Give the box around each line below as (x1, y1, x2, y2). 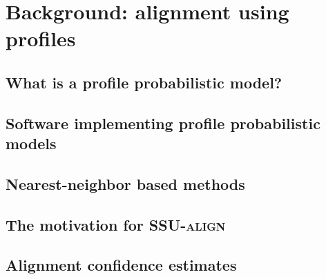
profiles (6, 24, 76, 52)
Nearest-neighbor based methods (6, 173, 245, 194)
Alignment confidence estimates (6, 254, 237, 276)
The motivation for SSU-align (6, 213, 226, 235)
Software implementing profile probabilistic (6, 112, 320, 133)
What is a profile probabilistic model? (6, 71, 282, 93)
